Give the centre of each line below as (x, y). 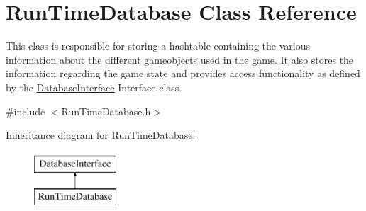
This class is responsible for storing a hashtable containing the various (158, 46)
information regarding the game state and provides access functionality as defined (183, 73)
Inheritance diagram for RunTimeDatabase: (101, 135)
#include (26, 111)
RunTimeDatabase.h (106, 111)
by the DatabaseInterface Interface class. (94, 87)
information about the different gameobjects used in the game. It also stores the (180, 59)
